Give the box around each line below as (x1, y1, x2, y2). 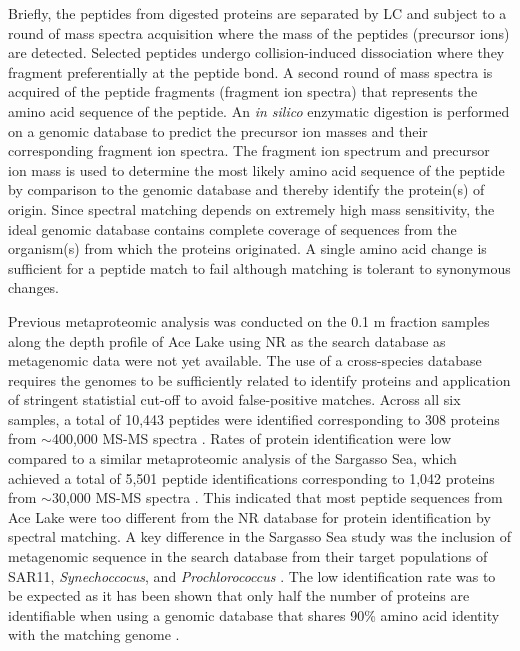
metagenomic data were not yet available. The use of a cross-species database (8, 350, 482, 371)
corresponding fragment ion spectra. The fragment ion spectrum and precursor (8, 140, 490, 161)
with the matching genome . (8, 624, 180, 645)
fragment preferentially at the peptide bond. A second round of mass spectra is (8, 61, 493, 82)
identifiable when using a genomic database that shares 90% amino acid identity (8, 604, 500, 625)
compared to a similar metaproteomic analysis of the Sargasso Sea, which (8, 448, 457, 469)
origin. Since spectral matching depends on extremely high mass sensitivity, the (8, 198, 495, 219)
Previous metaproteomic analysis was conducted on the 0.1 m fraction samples (8, 310, 490, 331)
